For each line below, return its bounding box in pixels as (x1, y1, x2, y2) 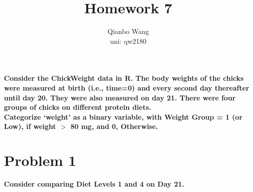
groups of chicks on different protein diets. (4, 102, 151, 112)
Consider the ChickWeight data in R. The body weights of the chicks (4, 73, 244, 83)
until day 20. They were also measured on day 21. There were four (4, 92, 236, 102)
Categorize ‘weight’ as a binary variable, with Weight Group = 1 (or (4, 111, 243, 122)
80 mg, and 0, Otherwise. (70, 121, 158, 131)
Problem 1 (4, 150, 76, 170)
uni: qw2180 (110, 35, 146, 46)
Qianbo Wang (107, 26, 149, 36)
